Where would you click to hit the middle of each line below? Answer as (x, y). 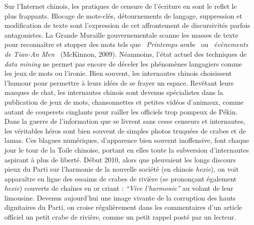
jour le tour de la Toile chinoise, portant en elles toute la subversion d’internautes (127, 149)
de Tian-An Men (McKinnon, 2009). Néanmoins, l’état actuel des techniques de (126, 54)
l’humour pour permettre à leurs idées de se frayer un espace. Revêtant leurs (119, 82)
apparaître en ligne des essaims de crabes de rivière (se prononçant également (121, 178)
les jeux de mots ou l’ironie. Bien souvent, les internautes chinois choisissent (118, 73)
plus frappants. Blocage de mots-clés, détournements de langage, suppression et (123, 15)
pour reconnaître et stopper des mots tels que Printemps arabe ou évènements (126, 44)
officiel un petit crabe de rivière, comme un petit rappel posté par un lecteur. (120, 217)
